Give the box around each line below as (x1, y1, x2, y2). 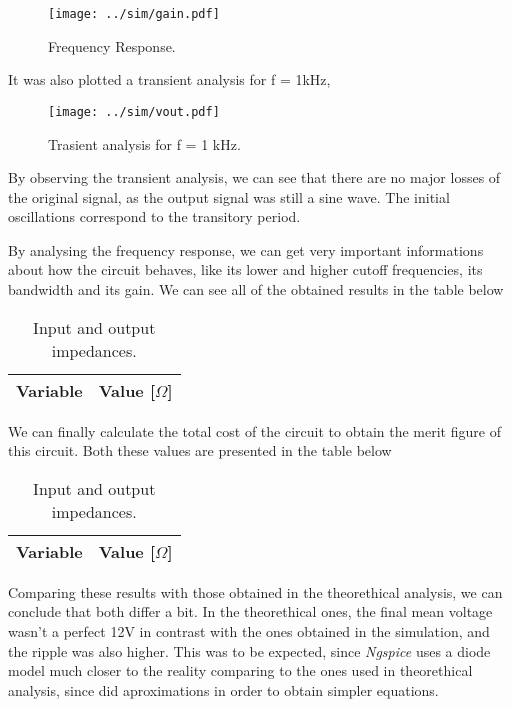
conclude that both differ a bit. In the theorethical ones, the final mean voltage (8, 601, 493, 622)
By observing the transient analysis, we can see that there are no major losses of (8, 167, 501, 188)
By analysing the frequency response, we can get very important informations (8, 239, 484, 260)
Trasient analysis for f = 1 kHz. (48, 133, 241, 154)
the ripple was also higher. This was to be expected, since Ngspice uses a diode (8, 640, 491, 661)
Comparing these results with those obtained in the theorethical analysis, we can (8, 581, 503, 602)
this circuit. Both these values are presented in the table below (8, 440, 392, 461)
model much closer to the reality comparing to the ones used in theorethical (8, 660, 473, 681)
